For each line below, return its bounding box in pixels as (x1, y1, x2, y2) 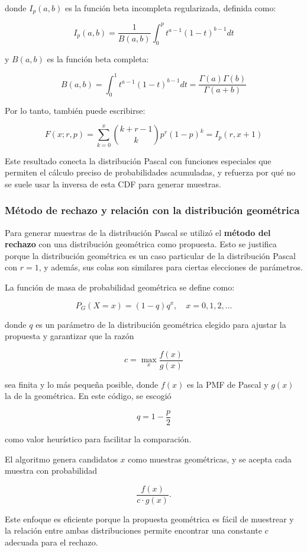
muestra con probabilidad (5, 464, 98, 477)
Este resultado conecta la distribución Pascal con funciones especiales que (5, 154, 272, 167)
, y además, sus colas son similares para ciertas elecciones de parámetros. (38, 261, 303, 273)
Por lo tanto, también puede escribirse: (5, 104, 146, 116)
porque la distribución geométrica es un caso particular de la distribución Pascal (5, 249, 296, 261)
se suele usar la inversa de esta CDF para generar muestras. (5, 177, 221, 190)
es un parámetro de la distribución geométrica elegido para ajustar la (35, 318, 286, 330)
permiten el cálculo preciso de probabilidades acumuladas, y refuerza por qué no (5, 166, 296, 178)
